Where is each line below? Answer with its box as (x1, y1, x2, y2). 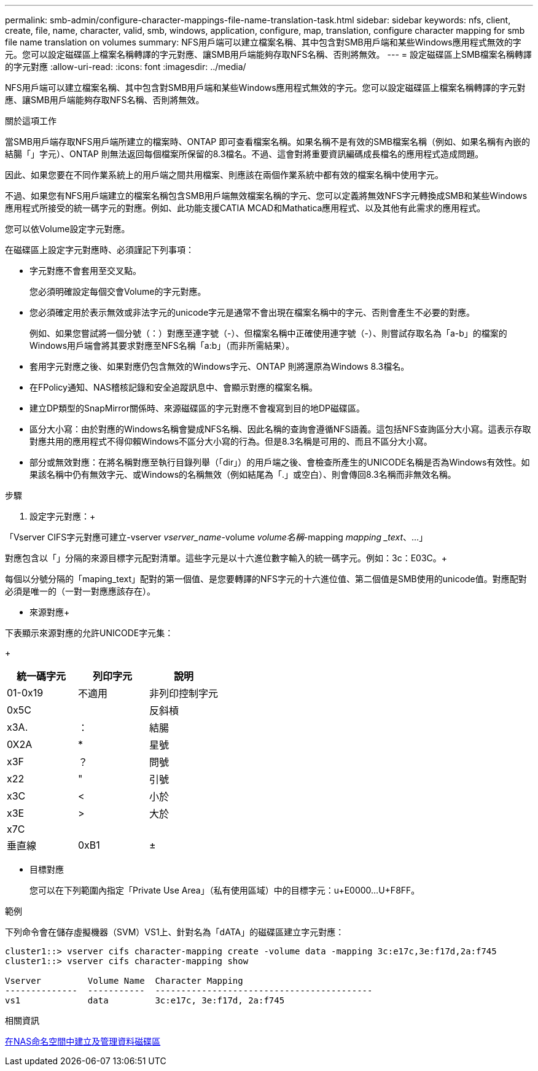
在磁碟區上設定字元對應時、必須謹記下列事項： (5, 244, 194, 255)
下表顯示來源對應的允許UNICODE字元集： (5, 628, 174, 638)
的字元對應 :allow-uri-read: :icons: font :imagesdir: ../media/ (5, 61, 246, 72)
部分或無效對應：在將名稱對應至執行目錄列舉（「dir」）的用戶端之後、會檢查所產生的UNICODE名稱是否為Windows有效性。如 (29, 457, 530, 467)
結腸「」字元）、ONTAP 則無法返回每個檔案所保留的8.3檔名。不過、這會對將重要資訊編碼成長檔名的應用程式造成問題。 (5, 149, 484, 159)
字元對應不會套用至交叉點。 (29, 265, 141, 276)
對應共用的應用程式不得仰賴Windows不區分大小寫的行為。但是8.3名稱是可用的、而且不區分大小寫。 (29, 436, 432, 446)
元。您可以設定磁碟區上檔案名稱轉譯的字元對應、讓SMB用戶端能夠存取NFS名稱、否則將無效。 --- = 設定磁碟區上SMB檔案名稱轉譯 (5, 49, 532, 60)
